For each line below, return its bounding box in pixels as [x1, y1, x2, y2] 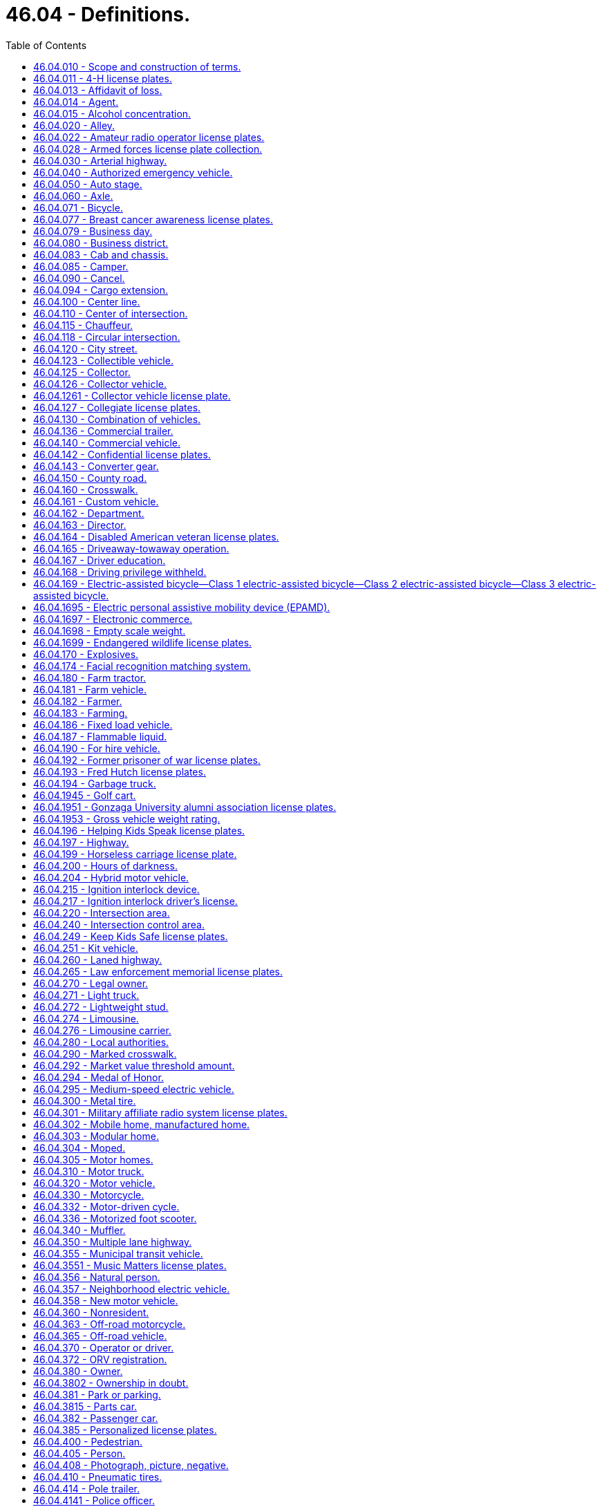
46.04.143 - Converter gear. [33, 460, 159, 472]
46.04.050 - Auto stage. [33, 178, 142, 190]
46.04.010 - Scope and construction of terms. [33, 60, 241, 73]
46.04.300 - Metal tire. [33, 1094, 136, 1107]
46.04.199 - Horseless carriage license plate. [33, 848, 237, 860]
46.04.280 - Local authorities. [33, 1036, 169, 1048]
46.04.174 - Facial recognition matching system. [33, 659, 251, 672]
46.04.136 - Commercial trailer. [33, 424, 173, 437]
